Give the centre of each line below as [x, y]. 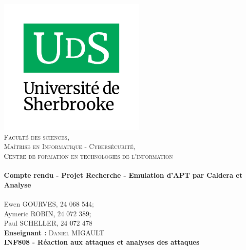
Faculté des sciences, [37, 136]
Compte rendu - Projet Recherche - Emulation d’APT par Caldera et [123, 175]
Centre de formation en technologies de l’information [88, 156]
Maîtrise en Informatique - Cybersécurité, [70, 146]
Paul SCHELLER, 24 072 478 [48, 223]
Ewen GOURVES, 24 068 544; [49, 203]
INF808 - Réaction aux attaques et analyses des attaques [102, 242]
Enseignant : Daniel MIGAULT [54, 232]
